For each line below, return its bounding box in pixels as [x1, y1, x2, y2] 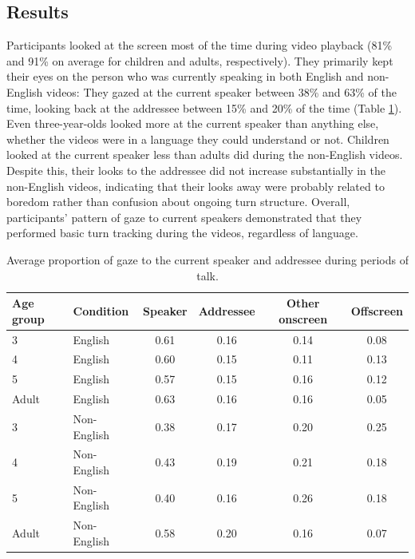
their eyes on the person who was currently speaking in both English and [6, 68, 364, 85]
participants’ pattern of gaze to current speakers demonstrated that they [6, 208, 362, 225]
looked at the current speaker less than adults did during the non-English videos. [6, 146, 403, 163]
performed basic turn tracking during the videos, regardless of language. [6, 224, 358, 241]
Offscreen [350, 302, 403, 319]
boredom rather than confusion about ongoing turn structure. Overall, [6, 193, 350, 210]
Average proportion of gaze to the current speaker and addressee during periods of [6, 251, 409, 268]
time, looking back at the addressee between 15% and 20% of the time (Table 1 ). [6, 99, 402, 116]
